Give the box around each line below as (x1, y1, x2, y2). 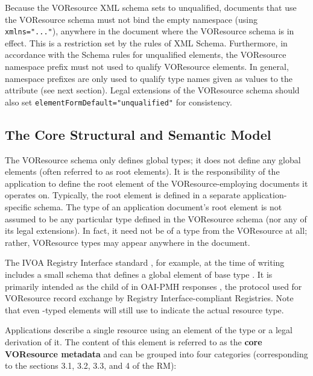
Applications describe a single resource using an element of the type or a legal (5, 324, 292, 336)
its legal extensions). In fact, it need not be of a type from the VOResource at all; (5, 224, 308, 237)
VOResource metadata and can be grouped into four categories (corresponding (5, 347, 308, 360)
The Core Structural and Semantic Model (5, 125, 271, 143)
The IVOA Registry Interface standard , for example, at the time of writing (5, 256, 285, 269)
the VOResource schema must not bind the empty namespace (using (5, 13, 258, 25)
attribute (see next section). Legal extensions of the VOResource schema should (5, 84, 300, 96)
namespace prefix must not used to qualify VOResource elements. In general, (5, 60, 289, 73)
